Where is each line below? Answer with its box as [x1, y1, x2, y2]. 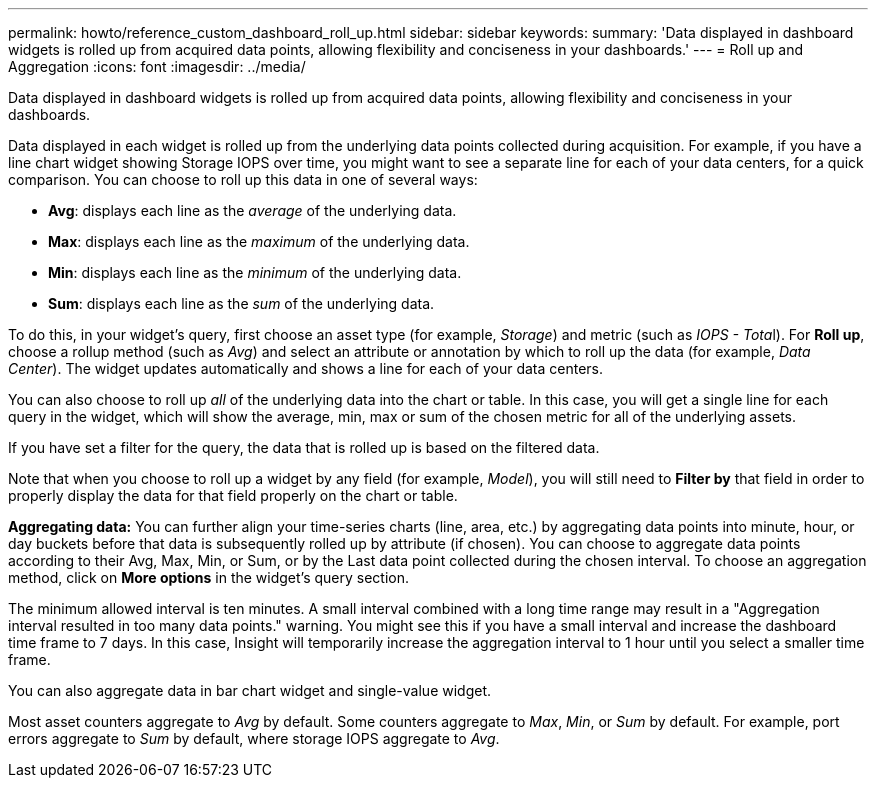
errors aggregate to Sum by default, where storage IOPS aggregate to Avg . [8, 730, 500, 747]
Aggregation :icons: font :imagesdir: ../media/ [8, 58, 306, 75]
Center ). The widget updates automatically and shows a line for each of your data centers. [8, 360, 604, 377]
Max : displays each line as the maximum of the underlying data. [48, 233, 470, 250]
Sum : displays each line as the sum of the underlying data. [48, 295, 435, 312]
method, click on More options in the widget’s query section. [8, 569, 410, 586]
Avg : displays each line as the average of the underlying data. [48, 202, 457, 219]
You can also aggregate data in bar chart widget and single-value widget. [8, 682, 492, 699]
